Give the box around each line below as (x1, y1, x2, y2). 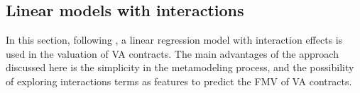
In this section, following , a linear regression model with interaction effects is (6, 32, 343, 47)
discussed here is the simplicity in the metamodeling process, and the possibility (6, 60, 354, 75)
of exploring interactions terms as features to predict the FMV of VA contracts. (6, 73, 352, 88)
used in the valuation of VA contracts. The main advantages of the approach (6, 46, 339, 61)
